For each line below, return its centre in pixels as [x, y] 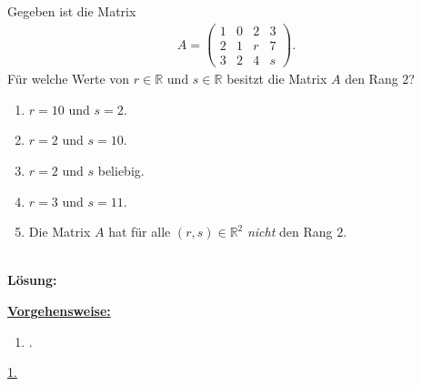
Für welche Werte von [69, 79]
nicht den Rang [290, 232]
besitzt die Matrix [277, 79]
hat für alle [140, 232]
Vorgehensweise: [59, 310]
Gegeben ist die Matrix [72, 11]
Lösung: [32, 280]
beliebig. [121, 170]
